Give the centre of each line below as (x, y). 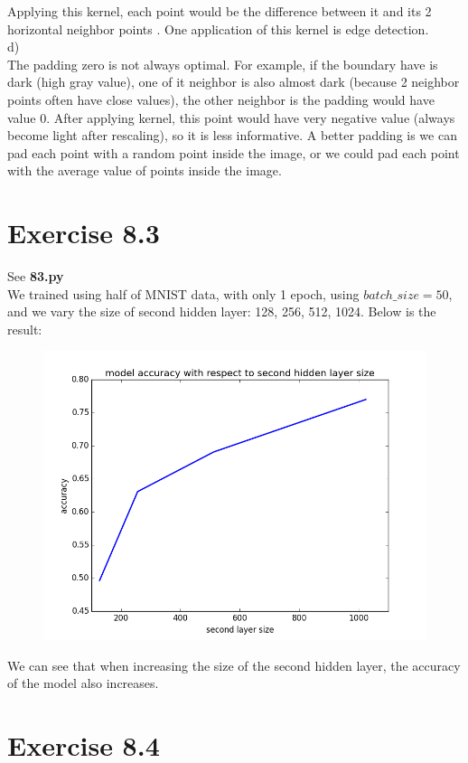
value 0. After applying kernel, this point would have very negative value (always (231, 117)
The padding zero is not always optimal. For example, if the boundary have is (223, 64)
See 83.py (36, 276)
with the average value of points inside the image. (145, 170)
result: (25, 329)
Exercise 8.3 (84, 233)
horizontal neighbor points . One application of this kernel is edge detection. (218, 28)
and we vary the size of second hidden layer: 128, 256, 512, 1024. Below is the (222, 311)
